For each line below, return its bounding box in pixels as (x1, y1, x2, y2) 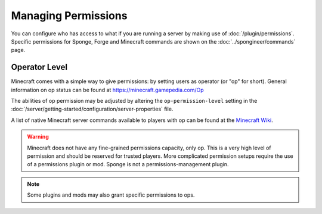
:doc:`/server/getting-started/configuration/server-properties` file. (11, 105, 174, 113)
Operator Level (11, 62, 68, 72)
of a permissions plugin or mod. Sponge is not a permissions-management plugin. (27, 161, 229, 168)
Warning (27, 133, 49, 140)
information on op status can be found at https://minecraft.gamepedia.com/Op (11, 86, 204, 93)
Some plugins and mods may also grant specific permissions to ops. (27, 191, 195, 198)
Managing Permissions (11, 9, 128, 22)
